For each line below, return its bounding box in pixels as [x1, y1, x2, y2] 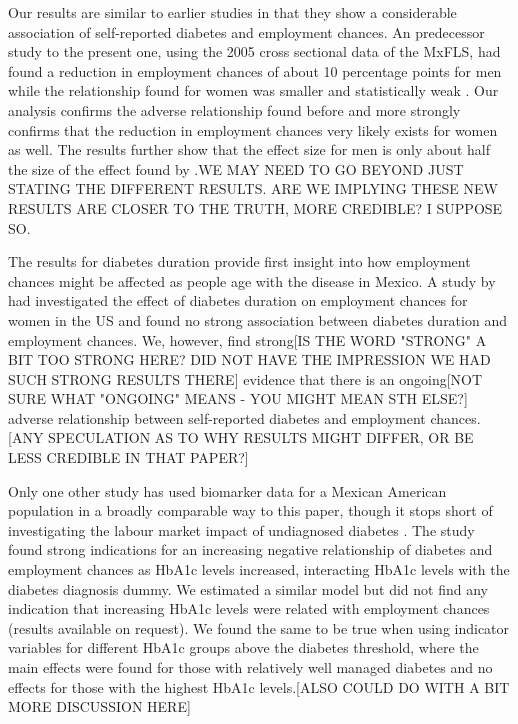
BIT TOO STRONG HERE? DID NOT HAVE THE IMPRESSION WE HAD [8, 349, 491, 370]
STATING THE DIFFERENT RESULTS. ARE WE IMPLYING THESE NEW [8, 178, 498, 199]
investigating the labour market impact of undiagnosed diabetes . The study [8, 519, 475, 540]
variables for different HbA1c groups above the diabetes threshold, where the [8, 637, 479, 658]
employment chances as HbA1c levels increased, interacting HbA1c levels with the [8, 559, 510, 580]
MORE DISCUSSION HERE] [8, 696, 191, 717]
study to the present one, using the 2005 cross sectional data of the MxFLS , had [8, 41, 501, 62]
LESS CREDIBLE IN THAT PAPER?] [8, 447, 249, 468]
